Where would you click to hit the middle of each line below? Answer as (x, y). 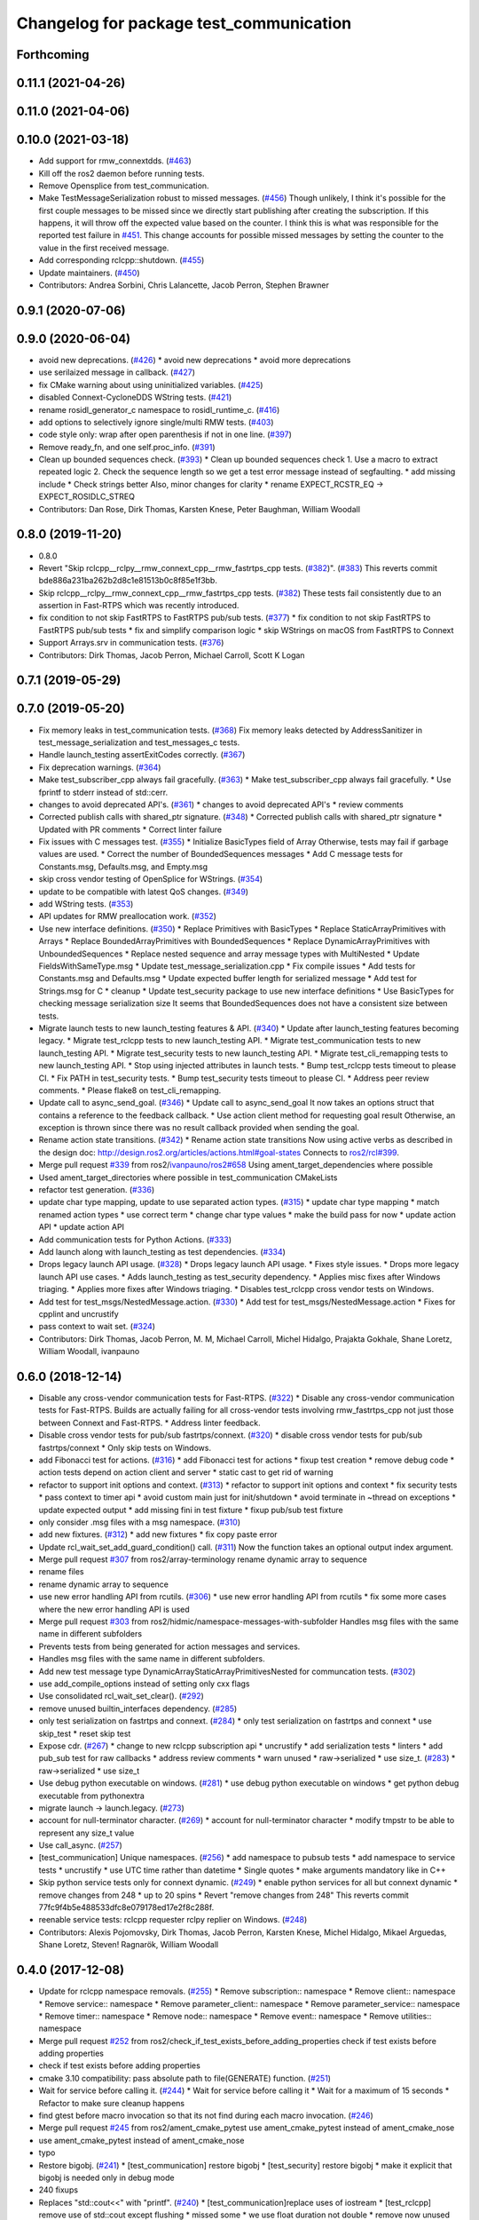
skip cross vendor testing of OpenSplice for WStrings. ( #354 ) (151, 879)
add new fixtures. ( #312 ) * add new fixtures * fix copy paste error (158, 1534)
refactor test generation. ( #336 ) (97, 1190)
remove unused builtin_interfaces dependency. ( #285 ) (138, 1709)
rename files (61, 1572)
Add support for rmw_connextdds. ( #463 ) (115, 161)
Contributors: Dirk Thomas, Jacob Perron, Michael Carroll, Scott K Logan (172, 655)
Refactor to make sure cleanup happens (112, 2103)
